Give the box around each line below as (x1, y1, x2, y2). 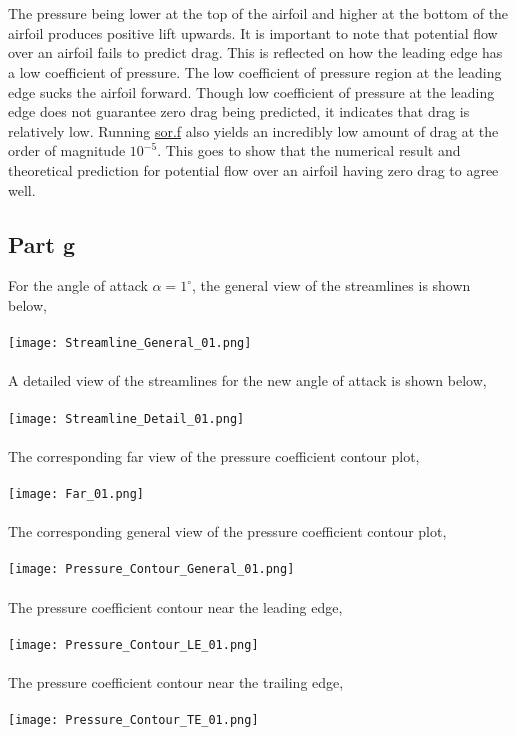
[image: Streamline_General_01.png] (8, 336, 252, 351)
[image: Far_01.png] (8, 486, 145, 501)
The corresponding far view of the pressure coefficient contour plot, (8, 445, 420, 466)
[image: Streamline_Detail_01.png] (8, 411, 245, 426)
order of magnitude (8, 140, 126, 161)
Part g (8, 228, 76, 259)
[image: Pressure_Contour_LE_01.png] (8, 637, 259, 652)
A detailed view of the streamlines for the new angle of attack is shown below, (8, 370, 487, 391)
